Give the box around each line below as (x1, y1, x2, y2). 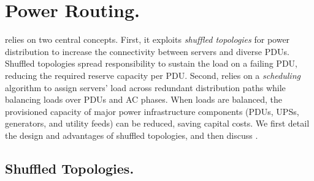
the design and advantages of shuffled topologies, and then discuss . (5, 128, 258, 141)
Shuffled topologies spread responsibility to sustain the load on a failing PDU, (5, 57, 297, 70)
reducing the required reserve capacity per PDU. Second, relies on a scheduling (5, 68, 301, 81)
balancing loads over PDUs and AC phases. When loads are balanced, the (5, 93, 282, 106)
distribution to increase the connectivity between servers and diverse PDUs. (5, 45, 289, 57)
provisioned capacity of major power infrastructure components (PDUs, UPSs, (5, 105, 299, 117)
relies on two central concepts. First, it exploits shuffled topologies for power (5, 33, 290, 46)
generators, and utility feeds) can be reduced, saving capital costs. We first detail (5, 117, 310, 130)
